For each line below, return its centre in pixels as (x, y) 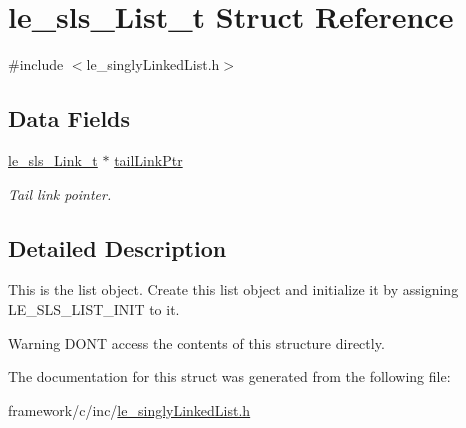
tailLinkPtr (148, 159)
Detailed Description (117, 247)
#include (36, 64)
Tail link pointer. (60, 193)
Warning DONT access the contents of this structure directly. (196, 342)
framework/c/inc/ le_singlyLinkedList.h (129, 409)
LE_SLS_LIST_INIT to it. (94, 308)
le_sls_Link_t (53, 159)
